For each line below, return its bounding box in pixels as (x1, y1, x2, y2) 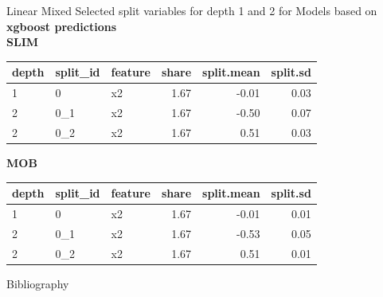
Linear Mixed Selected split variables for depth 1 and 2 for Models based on (6, 2, 377, 18)
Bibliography (6, 275, 69, 291)
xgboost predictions (6, 18, 117, 34)
